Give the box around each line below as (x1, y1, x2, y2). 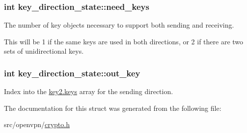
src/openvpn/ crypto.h (4, 119, 70, 130)
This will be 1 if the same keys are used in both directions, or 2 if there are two (4, 36, 244, 46)
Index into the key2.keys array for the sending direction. (4, 86, 173, 97)
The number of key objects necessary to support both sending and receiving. (4, 20, 234, 30)
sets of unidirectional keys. (4, 46, 84, 56)
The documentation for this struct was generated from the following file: (4, 102, 221, 113)
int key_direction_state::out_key (4, 66, 140, 79)
